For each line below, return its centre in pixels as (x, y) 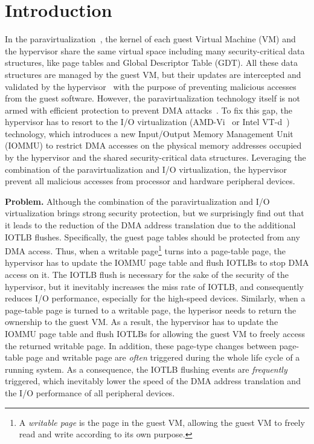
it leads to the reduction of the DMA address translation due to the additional (150, 225)
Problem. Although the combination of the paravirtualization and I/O (137, 201)
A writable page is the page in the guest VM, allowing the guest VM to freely (162, 422)
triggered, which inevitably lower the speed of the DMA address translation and (153, 381)
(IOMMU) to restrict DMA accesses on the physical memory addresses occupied (153, 145)
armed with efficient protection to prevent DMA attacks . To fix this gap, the (149, 110)
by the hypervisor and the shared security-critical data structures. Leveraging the (155, 157)
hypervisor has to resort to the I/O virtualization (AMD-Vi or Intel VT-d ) (147, 122)
